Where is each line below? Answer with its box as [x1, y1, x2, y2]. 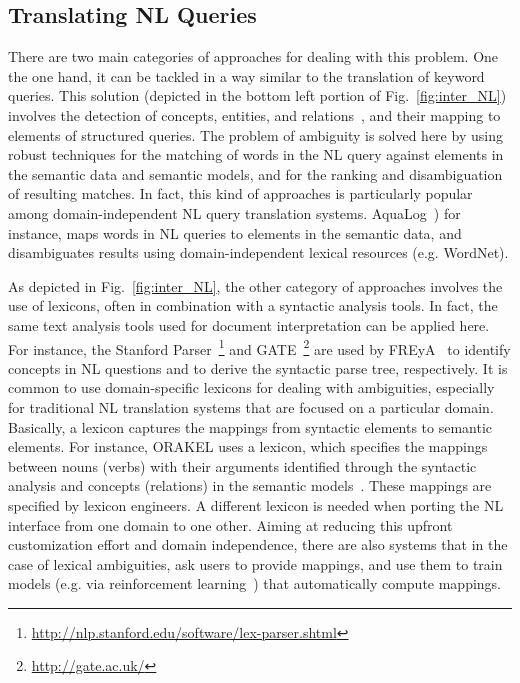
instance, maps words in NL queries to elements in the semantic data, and [8, 222, 462, 243]
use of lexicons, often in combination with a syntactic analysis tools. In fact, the [8, 295, 498, 316]
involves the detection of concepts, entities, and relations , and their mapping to [8, 104, 501, 125]
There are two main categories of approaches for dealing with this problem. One [8, 46, 499, 67]
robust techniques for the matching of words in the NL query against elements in [8, 144, 504, 165]
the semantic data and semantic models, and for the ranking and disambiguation [8, 163, 503, 184]
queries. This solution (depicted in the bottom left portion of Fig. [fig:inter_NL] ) [8, 85, 507, 106]
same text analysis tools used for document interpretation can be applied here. [8, 314, 490, 335]
